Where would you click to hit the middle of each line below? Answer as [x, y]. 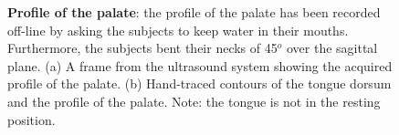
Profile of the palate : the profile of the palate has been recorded [194, 12]
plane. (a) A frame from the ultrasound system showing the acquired [200, 65]
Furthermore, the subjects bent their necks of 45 [142, 48]
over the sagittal [332, 48]
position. [31, 119]
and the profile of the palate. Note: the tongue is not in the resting [194, 101]
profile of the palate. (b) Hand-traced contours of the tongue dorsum [199, 83]
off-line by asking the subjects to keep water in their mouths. [178, 30]
